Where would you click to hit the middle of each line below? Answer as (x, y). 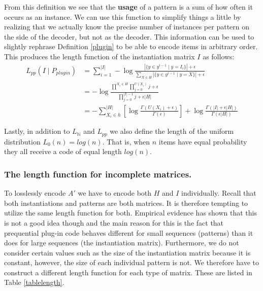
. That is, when (126, 141)
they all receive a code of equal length (63, 151)
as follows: (219, 56)
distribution (22, 141)
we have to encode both (115, 193)
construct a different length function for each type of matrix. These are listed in (128, 272)
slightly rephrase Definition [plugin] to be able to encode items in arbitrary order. (131, 46)
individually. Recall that (219, 193)
